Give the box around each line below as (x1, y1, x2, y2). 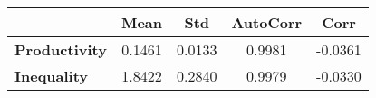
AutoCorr (231, 12, 303, 33)
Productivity (14, 39, 107, 60)
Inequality (14, 65, 89, 86)
